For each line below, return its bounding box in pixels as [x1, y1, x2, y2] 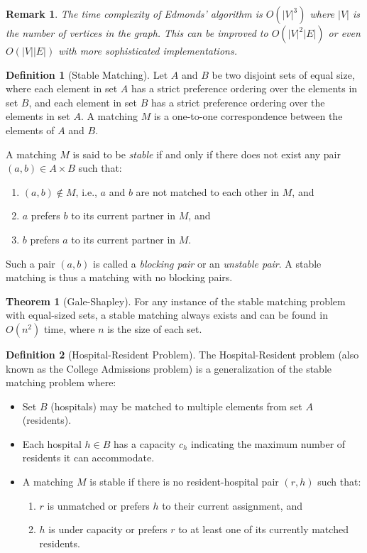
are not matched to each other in [136, 184, 280, 199]
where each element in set [6, 81, 118, 96]
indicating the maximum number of [191, 436, 346, 451]
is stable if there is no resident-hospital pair [89, 474, 279, 489]
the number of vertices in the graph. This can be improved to [6, 26, 268, 40]
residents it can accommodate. [22, 450, 155, 465]
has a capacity [114, 436, 176, 451]
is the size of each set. [107, 321, 202, 336]
